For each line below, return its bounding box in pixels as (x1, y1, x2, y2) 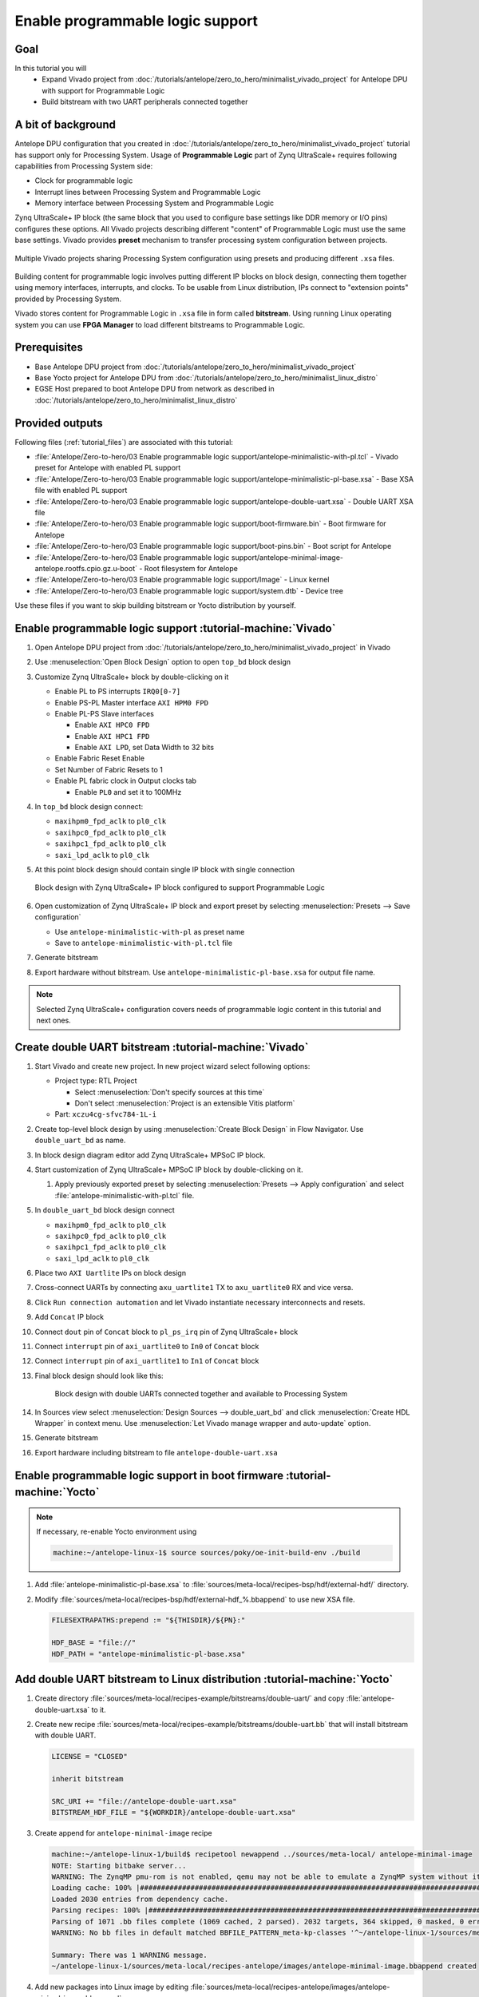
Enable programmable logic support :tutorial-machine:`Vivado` (14, 621, 336, 635)
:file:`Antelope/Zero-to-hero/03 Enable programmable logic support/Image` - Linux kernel (34, 575, 330, 585)
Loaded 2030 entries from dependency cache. (51, 1894, 229, 1904)
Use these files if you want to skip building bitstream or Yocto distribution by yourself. (14, 601, 296, 610)
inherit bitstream (51, 1774, 124, 1784)
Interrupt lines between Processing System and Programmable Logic (34, 187, 261, 197)
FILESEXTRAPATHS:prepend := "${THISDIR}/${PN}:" (51, 1616, 246, 1625)
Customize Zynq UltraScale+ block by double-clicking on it (34, 672, 229, 681)
